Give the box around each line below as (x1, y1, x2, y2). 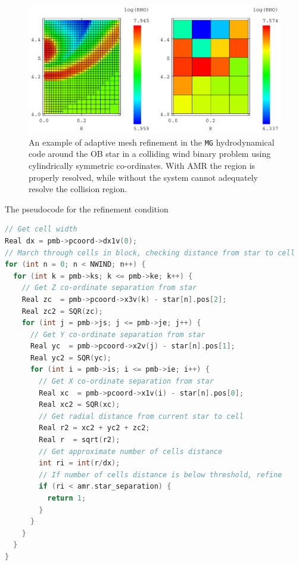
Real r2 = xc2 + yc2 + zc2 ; (39, 424, 150, 433)
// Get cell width (5, 225, 77, 234)
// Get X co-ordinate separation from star (39, 377, 214, 386)
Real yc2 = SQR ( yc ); (30, 353, 112, 362)
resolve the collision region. (29, 183, 127, 195)
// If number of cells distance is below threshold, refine (39, 470, 282, 479)
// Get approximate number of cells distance (39, 447, 223, 456)
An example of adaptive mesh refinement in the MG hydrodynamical (29, 135, 275, 148)
